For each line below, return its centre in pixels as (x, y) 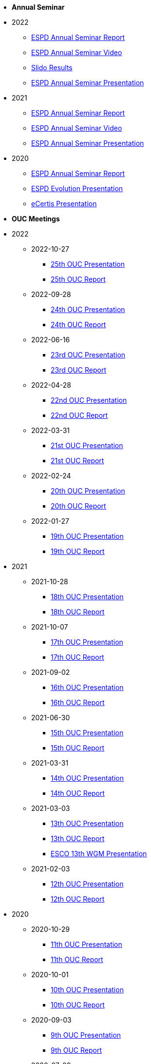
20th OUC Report (78, 506)
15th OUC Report (78, 748)
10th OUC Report (78, 1005)
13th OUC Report (78, 838)
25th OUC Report (78, 279)
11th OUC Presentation (86, 944)
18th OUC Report (78, 612)
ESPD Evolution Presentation (77, 188)
